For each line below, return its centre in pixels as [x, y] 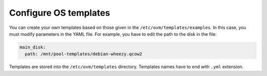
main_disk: [33, 47]
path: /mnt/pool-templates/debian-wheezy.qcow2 [84, 54]
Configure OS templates [60, 13]
